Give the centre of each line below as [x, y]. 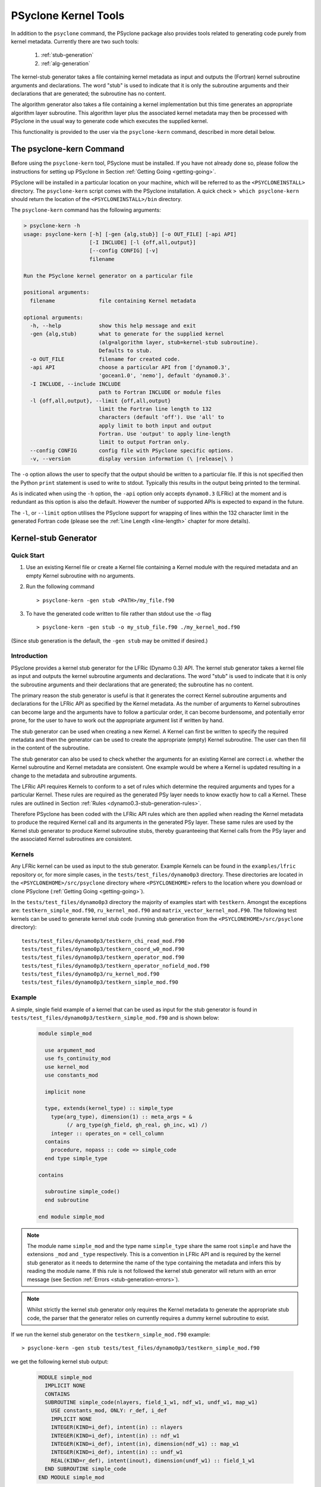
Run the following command [60, 586]
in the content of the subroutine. [51, 748]
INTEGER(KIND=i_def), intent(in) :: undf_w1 [117, 1452]
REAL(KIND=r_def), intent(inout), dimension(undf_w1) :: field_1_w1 [153, 1461]
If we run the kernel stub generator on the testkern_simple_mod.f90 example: [111, 1335]
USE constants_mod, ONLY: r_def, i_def [109, 1411]
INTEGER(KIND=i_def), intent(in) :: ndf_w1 [115, 1436]
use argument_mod [70, 1050]
